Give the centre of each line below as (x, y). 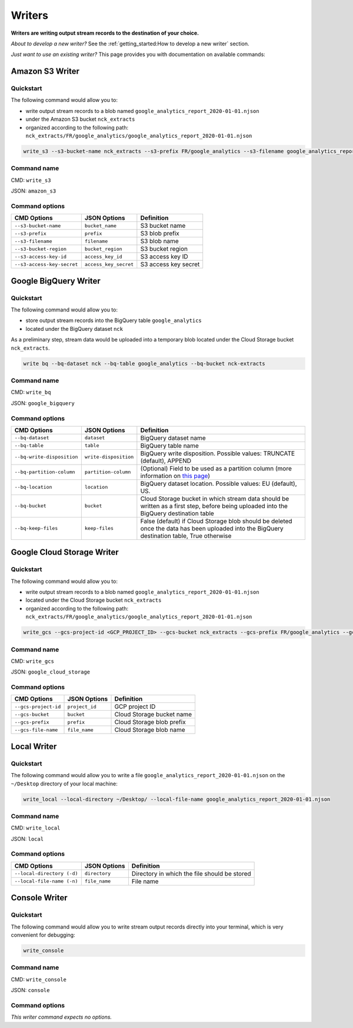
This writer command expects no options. (61, 1017)
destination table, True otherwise (186, 536)
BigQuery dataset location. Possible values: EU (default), (219, 483)
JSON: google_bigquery (43, 403)
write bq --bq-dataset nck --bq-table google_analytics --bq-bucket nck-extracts (144, 363)
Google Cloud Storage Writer (65, 553)
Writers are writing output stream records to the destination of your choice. (105, 33)
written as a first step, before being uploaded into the (214, 506)
